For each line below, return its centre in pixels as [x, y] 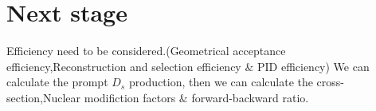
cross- [331, 82]
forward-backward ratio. [250, 97]
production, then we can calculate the [221, 82]
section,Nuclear [44, 97]
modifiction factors [130, 97]
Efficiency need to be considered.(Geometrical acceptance [146, 51]
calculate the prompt [57, 82]
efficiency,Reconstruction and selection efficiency [124, 66]
